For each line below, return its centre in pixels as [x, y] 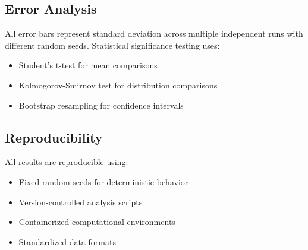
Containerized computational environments [97, 222]
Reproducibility [54, 137]
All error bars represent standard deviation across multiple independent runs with [154, 34]
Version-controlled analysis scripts [81, 202]
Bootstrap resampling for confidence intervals [101, 105]
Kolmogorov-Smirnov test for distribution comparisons [118, 85]
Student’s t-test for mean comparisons [88, 65]
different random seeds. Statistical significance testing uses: [112, 45]
